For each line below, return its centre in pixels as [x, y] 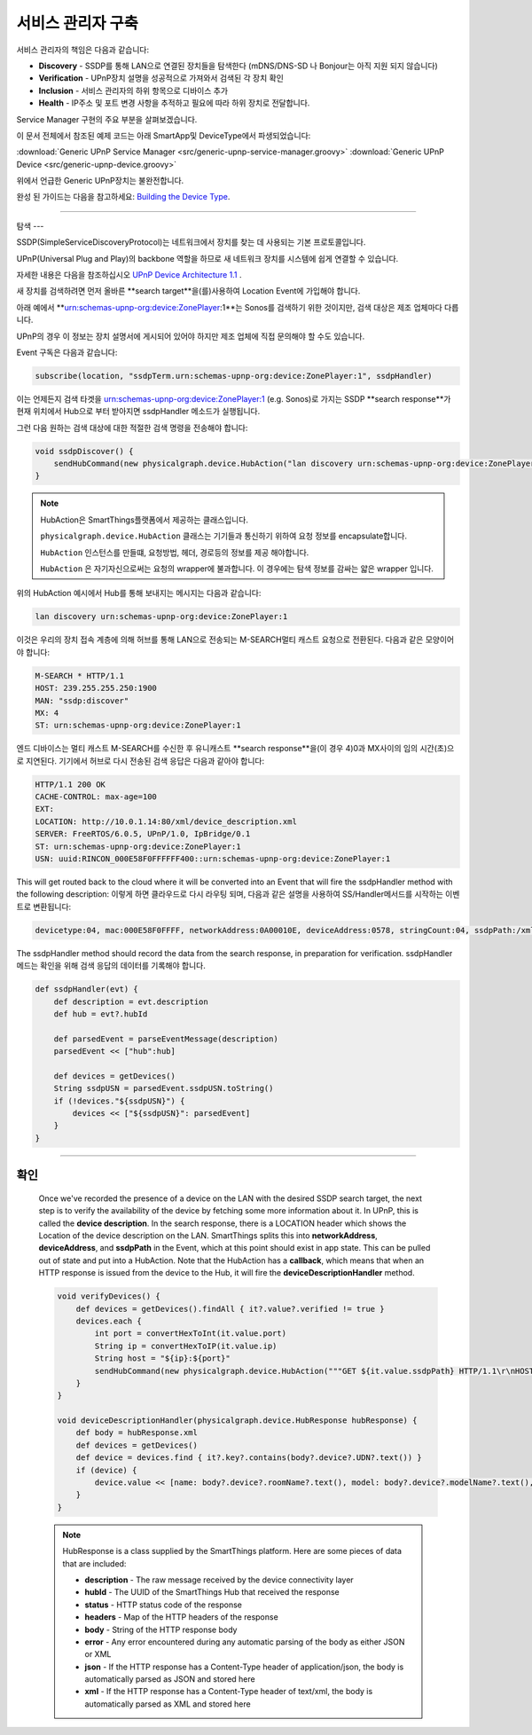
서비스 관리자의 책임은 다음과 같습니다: [83, 50]
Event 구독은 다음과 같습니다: [67, 352]
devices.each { [109, 1321]
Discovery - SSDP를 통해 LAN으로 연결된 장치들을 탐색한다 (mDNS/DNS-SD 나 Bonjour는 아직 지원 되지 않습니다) [238, 66]
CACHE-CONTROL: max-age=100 [96, 797]
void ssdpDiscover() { [84, 451]
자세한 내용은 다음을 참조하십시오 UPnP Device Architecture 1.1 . [129, 275]
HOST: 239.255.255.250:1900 [96, 688]
